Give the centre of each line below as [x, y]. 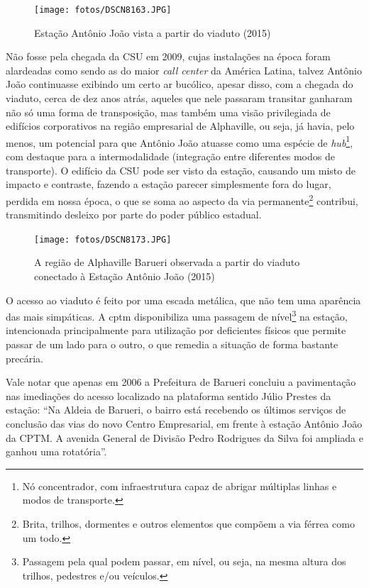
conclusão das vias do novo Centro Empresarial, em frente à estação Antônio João [184, 423]
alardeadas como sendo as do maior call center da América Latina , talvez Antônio [184, 70]
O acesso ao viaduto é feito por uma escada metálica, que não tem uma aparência [183, 300]
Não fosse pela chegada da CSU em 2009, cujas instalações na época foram [168, 56]
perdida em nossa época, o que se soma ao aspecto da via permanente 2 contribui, [182, 199]
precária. [24, 358]
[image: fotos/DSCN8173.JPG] [103, 239]
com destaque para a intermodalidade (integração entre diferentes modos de [170, 156]
